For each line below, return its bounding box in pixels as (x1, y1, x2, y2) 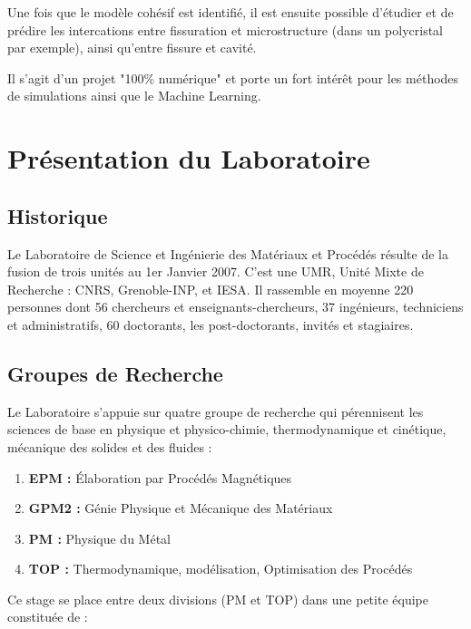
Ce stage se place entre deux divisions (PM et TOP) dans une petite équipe (7, 589, 428, 608)
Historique (7, 201, 108, 229)
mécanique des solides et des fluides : (7, 437, 212, 456)
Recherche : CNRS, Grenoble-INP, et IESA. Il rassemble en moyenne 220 (7, 279, 414, 298)
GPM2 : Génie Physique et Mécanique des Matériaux (28, 498, 333, 518)
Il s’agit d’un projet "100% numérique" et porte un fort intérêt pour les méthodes (7, 68, 459, 87)
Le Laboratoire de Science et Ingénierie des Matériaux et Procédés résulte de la (7, 244, 448, 263)
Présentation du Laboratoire (7, 140, 370, 177)
